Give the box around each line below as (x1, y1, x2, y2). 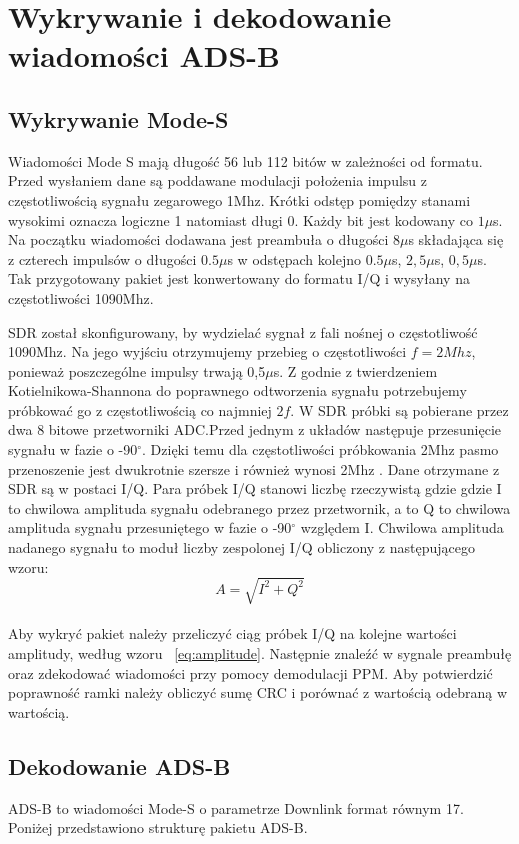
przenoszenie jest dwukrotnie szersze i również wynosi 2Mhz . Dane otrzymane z (8, 458, 500, 479)
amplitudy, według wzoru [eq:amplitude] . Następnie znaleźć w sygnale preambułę (8, 642, 512, 663)
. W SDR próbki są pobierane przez (290, 399, 509, 420)
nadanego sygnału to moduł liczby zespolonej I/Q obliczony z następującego (8, 537, 475, 558)
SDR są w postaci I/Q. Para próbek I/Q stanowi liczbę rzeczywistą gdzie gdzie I (8, 478, 502, 499)
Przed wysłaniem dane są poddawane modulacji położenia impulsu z (8, 170, 427, 191)
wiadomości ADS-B (8, 35, 280, 76)
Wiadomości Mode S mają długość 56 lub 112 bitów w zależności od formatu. (8, 150, 483, 171)
